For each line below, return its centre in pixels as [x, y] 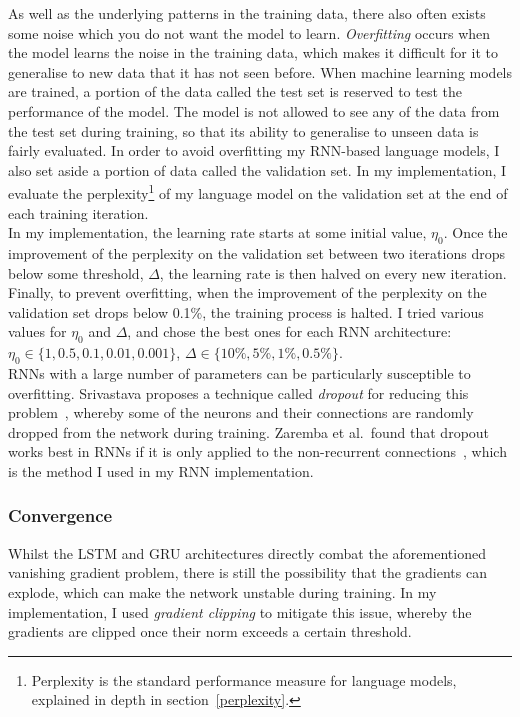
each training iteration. [78, 212]
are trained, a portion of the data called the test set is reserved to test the [235, 91]
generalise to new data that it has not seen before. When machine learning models [260, 71]
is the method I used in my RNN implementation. [161, 470]
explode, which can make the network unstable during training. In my [222, 591]
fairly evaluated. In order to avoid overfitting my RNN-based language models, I [254, 150]
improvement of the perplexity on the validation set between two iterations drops [256, 252]
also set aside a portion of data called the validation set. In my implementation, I [257, 169]
